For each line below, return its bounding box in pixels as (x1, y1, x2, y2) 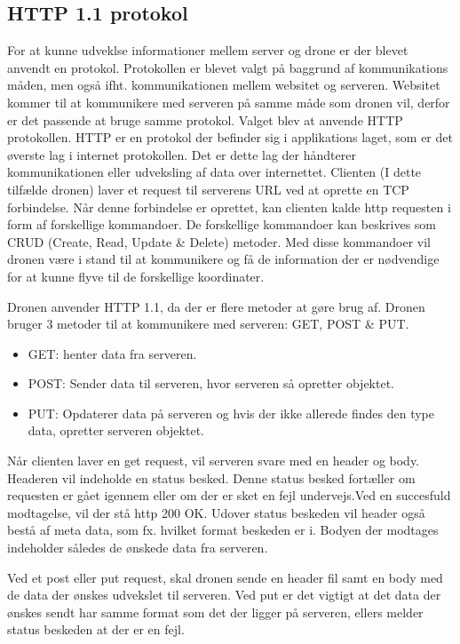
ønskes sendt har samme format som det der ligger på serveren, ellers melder (7, 602, 424, 621)
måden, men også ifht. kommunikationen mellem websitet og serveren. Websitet (7, 76, 440, 94)
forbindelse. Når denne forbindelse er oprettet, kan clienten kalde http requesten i (7, 197, 451, 216)
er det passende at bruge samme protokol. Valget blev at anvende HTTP (7, 110, 403, 129)
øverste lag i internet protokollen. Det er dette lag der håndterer (7, 145, 356, 163)
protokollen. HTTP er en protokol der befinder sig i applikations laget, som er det (7, 128, 453, 147)
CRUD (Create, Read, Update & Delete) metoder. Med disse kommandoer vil (7, 232, 432, 250)
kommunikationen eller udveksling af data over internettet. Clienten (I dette (7, 163, 422, 181)
